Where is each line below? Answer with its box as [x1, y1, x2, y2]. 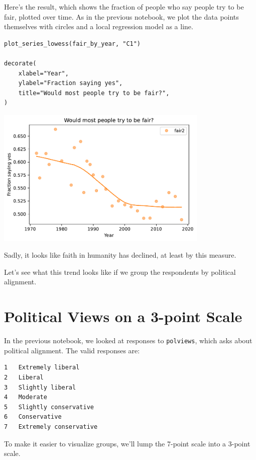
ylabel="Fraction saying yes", [18, 80, 123, 87]
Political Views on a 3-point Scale [4, 306, 242, 327]
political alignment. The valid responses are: [4, 345, 140, 355]
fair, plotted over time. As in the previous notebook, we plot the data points [4, 11, 239, 22]
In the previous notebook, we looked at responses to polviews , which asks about [4, 335, 252, 346]
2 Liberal [4, 374, 44, 381]
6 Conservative [4, 413, 62, 421]
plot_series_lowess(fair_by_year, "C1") [4, 40, 141, 47]
